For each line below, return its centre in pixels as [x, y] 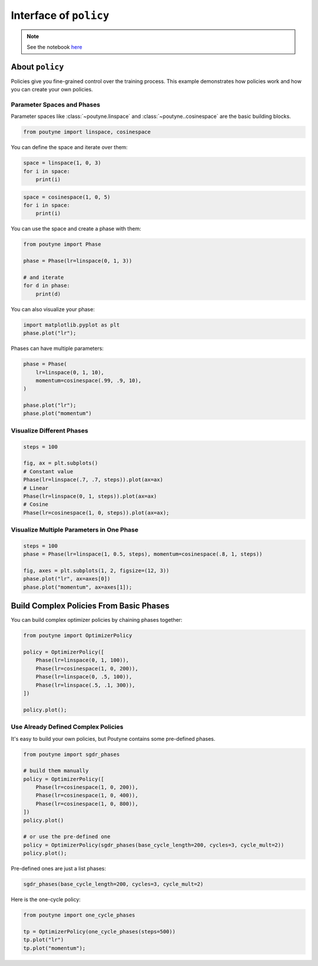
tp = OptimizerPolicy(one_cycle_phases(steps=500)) [100, 932]
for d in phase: [47, 286]
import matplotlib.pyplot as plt [72, 325]
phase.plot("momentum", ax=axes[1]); [78, 587]
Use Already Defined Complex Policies [67, 727]
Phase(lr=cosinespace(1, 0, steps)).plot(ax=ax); [96, 512]
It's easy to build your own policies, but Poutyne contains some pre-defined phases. [113, 738]
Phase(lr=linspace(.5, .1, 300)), [85, 685]
